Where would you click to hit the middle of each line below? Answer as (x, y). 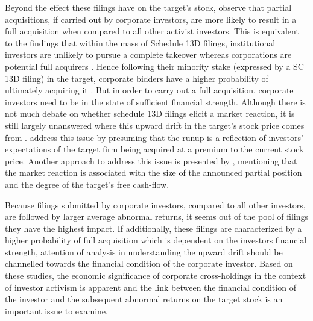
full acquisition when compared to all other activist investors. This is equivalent (152, 31)
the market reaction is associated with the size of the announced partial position (153, 173)
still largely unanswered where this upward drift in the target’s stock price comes (155, 125)
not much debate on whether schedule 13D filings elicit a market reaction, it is (150, 114)
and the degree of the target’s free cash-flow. (87, 184)
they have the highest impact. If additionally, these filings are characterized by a (153, 228)
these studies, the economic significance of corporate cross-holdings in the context (156, 276)
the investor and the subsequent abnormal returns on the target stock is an (144, 299)
